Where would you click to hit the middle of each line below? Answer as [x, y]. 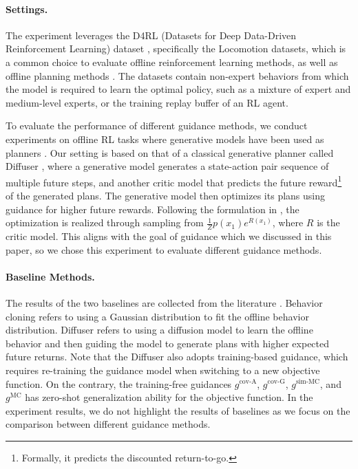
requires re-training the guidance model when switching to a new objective [163, 370]
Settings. [27, 9]
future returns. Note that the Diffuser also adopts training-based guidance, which [177, 357]
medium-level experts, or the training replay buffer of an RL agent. [147, 102]
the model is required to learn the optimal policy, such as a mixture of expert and [178, 89]
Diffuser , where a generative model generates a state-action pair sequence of [167, 166]
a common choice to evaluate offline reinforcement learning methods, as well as [172, 62]
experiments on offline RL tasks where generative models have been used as [165, 139]
